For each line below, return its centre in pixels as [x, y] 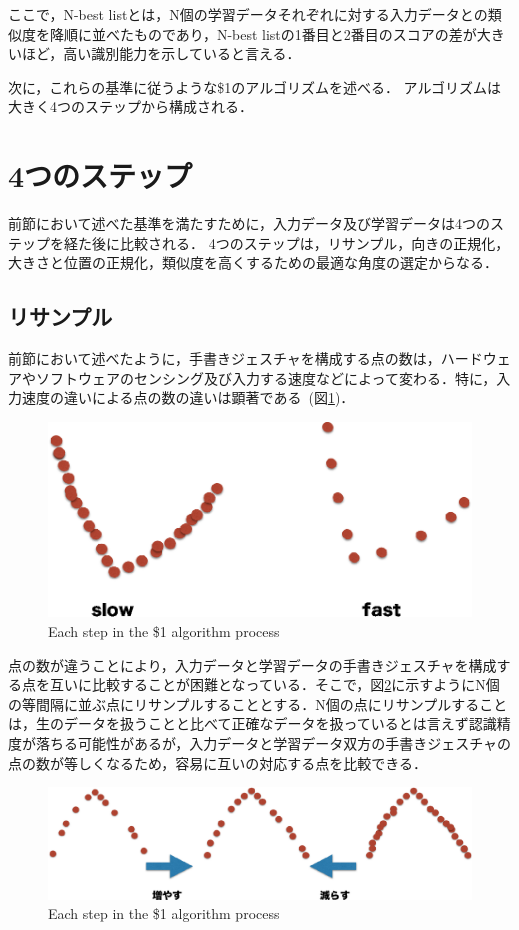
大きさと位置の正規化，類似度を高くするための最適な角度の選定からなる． [253, 262]
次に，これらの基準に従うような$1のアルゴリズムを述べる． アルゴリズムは [255, 86]
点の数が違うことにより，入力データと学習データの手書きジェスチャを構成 [252, 664]
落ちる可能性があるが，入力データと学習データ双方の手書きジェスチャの [273, 742]
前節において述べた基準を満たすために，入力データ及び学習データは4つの [249, 223]
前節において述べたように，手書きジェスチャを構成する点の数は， [224, 358]
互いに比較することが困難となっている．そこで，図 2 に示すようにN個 [274, 684]
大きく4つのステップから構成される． [130, 106]
